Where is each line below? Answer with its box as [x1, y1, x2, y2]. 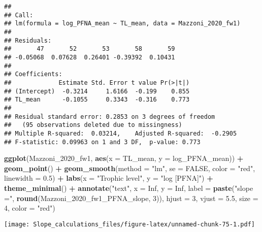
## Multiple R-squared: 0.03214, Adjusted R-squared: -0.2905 [4, 129, 237, 137]
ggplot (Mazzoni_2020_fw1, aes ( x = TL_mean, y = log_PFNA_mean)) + [4, 153, 244, 163]
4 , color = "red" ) [4, 203, 55, 213]
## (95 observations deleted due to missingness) [4, 121, 182, 129]
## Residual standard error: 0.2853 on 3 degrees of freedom [4, 113, 215, 120]
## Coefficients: [4, 71, 62, 78]
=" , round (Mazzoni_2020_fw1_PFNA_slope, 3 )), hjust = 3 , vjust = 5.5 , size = [4, 192, 258, 203]
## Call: [4, 11, 34, 19]
